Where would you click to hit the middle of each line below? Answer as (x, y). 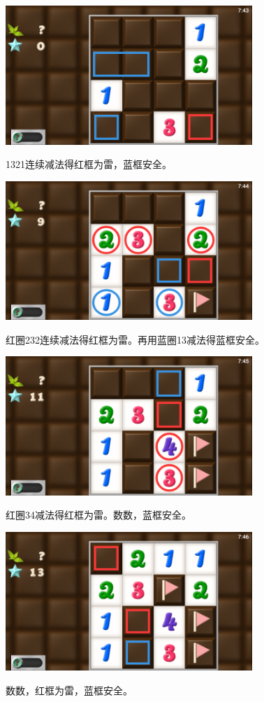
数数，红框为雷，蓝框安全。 (69, 690)
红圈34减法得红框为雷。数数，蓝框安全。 (98, 515)
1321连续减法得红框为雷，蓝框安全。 (89, 164)
